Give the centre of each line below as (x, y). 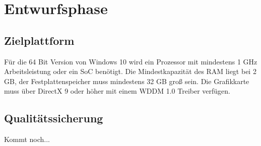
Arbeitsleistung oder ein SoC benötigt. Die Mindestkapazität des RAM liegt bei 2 (130, 71)
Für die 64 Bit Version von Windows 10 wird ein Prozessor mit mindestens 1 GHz (131, 61)
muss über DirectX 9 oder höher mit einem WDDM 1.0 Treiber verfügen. (117, 91)
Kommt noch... (27, 139)
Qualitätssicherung (54, 118)
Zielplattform (39, 40)
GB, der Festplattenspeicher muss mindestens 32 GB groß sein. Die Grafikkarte (127, 81)
